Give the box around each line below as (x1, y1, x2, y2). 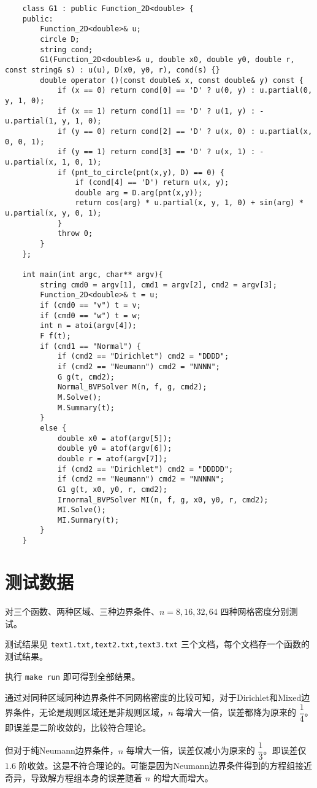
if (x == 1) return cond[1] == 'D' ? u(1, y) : (57, 106, 256, 115)
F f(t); (40, 332, 71, 340)
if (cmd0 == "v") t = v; (40, 301, 141, 310)
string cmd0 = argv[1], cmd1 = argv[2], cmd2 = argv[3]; (40, 280, 277, 289)
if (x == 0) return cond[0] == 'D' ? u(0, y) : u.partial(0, (57, 86, 313, 95)
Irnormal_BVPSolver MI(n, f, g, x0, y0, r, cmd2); (57, 495, 269, 504)
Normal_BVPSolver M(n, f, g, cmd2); (57, 383, 207, 392)
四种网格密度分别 (220, 604, 289, 617)
